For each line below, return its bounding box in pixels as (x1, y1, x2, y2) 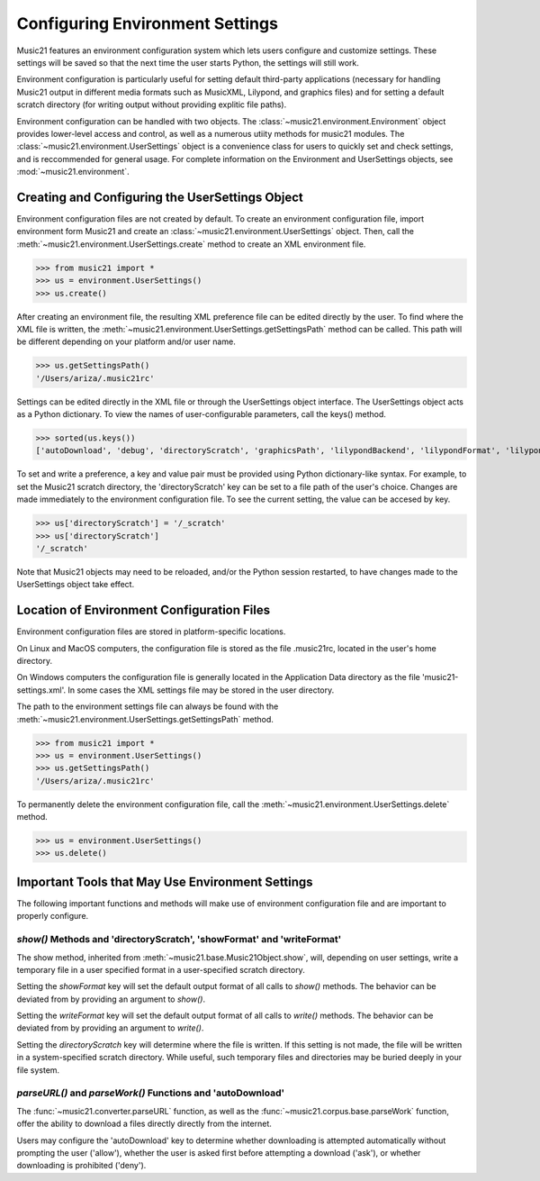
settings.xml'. (16, 685, 67, 695)
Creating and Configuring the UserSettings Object (16, 189, 303, 204)
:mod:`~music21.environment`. (16, 167, 130, 177)
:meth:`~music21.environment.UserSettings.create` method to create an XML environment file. (16, 239, 366, 250)
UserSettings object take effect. (16, 579, 135, 590)
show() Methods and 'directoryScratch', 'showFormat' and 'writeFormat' (16, 933, 342, 946)
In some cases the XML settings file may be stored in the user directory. (67, 685, 335, 695)
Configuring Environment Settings (16, 14, 279, 33)
